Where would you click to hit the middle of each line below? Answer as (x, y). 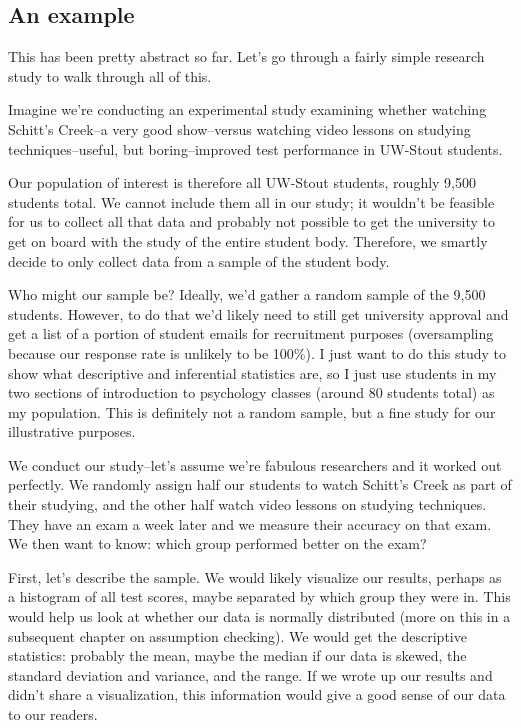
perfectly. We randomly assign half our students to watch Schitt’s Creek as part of (260, 484)
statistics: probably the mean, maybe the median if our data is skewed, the (237, 655)
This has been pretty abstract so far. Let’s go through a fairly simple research (246, 56)
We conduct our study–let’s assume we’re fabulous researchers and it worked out (255, 464)
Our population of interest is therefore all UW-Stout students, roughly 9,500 (242, 182)
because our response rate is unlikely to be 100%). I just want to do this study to (257, 352)
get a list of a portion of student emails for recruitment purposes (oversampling (251, 333)
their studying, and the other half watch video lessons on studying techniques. (247, 504)
